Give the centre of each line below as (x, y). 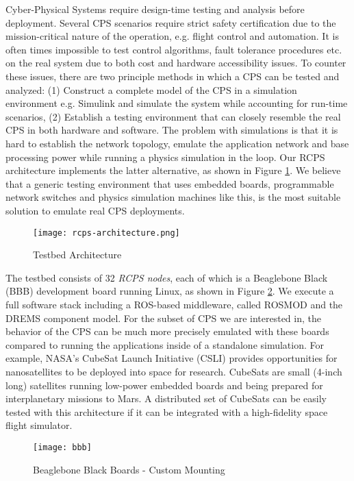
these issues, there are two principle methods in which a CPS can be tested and (173, 76)
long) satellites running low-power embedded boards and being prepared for (164, 385)
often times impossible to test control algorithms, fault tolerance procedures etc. (174, 49)
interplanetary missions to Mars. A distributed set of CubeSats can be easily (166, 398)
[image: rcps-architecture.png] (106, 233)
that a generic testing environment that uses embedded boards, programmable (170, 183)
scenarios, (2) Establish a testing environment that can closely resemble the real (173, 116)
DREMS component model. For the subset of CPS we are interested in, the (163, 318)
